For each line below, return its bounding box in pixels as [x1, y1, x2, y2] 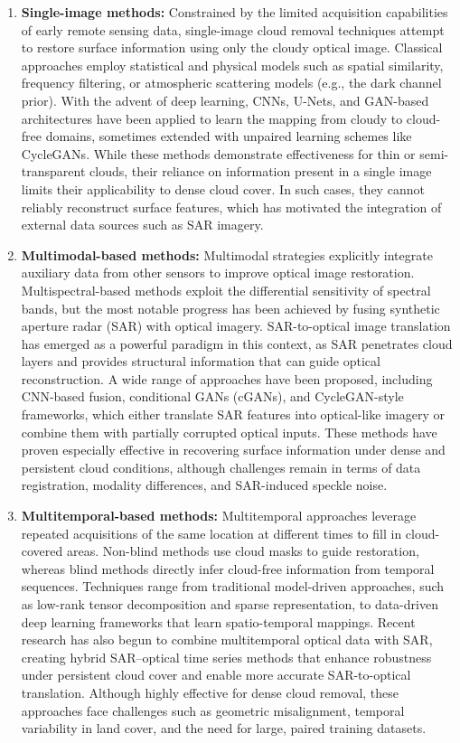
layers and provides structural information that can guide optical [21, 352, 380, 371]
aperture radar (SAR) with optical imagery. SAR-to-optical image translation [21, 316, 451, 335]
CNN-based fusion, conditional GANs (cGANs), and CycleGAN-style [21, 387, 404, 406]
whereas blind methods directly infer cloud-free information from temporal [21, 559, 435, 578]
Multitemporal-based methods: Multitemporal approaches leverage [21, 506, 417, 525]
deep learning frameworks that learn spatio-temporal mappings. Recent [21, 612, 416, 631]
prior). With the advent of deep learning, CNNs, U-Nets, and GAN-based [21, 90, 429, 109]
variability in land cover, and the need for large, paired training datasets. [21, 719, 427, 738]
